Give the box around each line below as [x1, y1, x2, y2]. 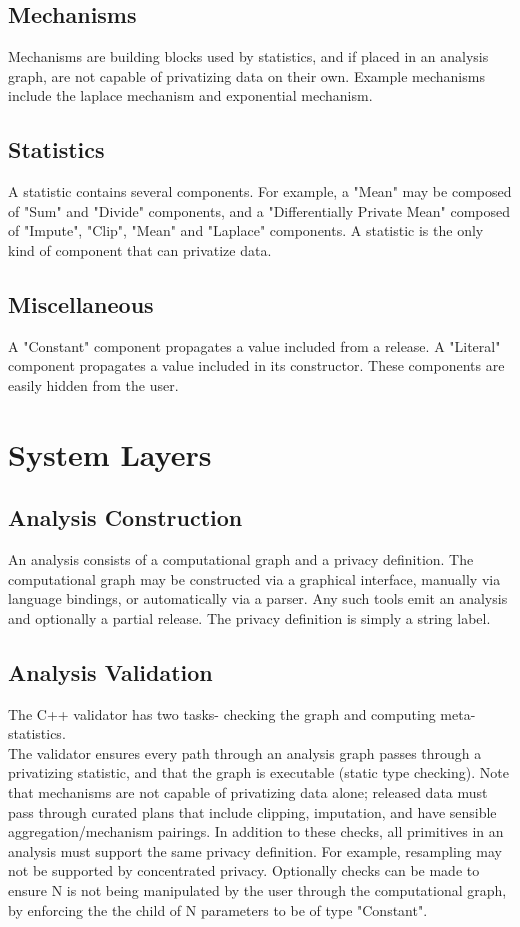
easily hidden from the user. [8, 374, 179, 395]
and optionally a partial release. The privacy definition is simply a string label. [8, 607, 491, 628]
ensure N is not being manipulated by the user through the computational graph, [8, 880, 507, 901]
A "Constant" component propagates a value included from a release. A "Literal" [8, 335, 501, 356]
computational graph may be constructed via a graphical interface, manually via [8, 568, 501, 589]
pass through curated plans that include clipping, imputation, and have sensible [8, 801, 497, 822]
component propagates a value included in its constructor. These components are [8, 355, 505, 376]
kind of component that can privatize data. [8, 239, 272, 260]
